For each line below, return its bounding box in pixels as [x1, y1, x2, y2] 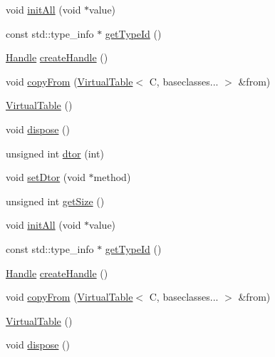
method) [93, 170, 131, 185]
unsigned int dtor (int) [6, 145, 104, 160]
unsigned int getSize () [6, 193, 105, 208]
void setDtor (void [6, 170, 85, 185]
